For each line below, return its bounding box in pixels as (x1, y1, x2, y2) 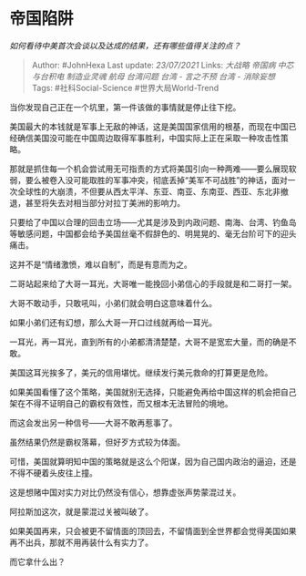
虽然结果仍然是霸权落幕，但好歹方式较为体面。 (9, 437, 185, 447)
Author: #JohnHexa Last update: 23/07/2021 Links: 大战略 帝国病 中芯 (31, 59, 294, 70)
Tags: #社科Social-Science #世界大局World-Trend (31, 82, 219, 93)
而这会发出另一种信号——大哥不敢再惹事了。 (9, 417, 178, 428)
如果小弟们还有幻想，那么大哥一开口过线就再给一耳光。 (9, 316, 217, 328)
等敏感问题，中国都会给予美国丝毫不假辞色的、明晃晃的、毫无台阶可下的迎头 (9, 228, 297, 239)
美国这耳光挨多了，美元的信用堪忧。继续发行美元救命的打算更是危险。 (9, 366, 273, 378)
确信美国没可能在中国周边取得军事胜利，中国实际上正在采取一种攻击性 (16, 132, 280, 143)
